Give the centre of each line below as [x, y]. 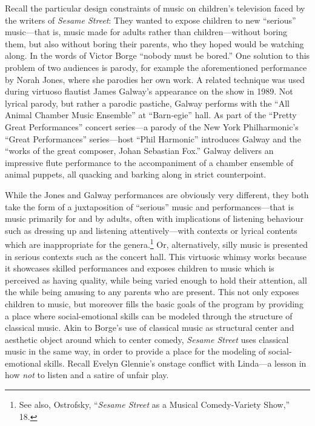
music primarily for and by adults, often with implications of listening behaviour [154, 218]
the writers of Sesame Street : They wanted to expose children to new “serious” [151, 20]
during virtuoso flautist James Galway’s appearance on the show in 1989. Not [149, 91]
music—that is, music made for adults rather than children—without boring [146, 32]
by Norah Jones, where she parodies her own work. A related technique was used [155, 79]
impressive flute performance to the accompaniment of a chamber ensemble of [149, 162]
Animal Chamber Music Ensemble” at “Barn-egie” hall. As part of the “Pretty [151, 115]
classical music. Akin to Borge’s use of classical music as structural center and [150, 328]
